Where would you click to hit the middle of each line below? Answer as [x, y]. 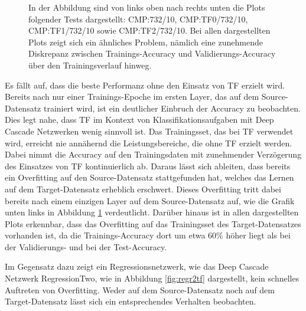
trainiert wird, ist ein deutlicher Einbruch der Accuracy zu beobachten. [172, 108]
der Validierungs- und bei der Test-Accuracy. [86, 246]
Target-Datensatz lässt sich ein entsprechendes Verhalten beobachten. [131, 301]
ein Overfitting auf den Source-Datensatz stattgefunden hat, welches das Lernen [149, 177]
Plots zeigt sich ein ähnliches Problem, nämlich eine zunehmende [146, 42]
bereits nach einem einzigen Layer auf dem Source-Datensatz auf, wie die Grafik [150, 200]
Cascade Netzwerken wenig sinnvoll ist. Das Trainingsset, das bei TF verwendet [149, 131]
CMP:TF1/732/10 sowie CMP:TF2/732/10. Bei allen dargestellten [149, 30]
